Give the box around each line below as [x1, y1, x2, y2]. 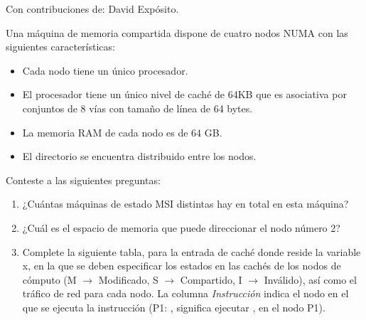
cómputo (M [22, 272, 77, 287]
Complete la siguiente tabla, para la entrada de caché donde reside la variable [22, 244, 361, 259]
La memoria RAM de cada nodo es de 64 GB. [22, 124, 222, 139]
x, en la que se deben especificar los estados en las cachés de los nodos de [22, 258, 341, 273]
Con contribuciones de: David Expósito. [6, 1, 179, 16]
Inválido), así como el [264, 272, 357, 287]
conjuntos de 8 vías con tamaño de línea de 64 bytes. [22, 100, 253, 115]
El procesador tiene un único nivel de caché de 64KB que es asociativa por [22, 87, 347, 102]
